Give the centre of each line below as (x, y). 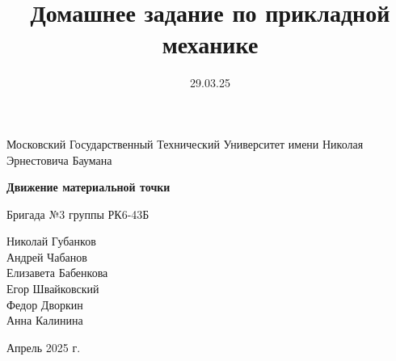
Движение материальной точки (88, 187)
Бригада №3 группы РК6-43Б (78, 214)
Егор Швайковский (53, 289)
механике (210, 44)
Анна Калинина (45, 320)
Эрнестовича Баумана (59, 160)
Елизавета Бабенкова (57, 273)
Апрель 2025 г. (44, 347)
